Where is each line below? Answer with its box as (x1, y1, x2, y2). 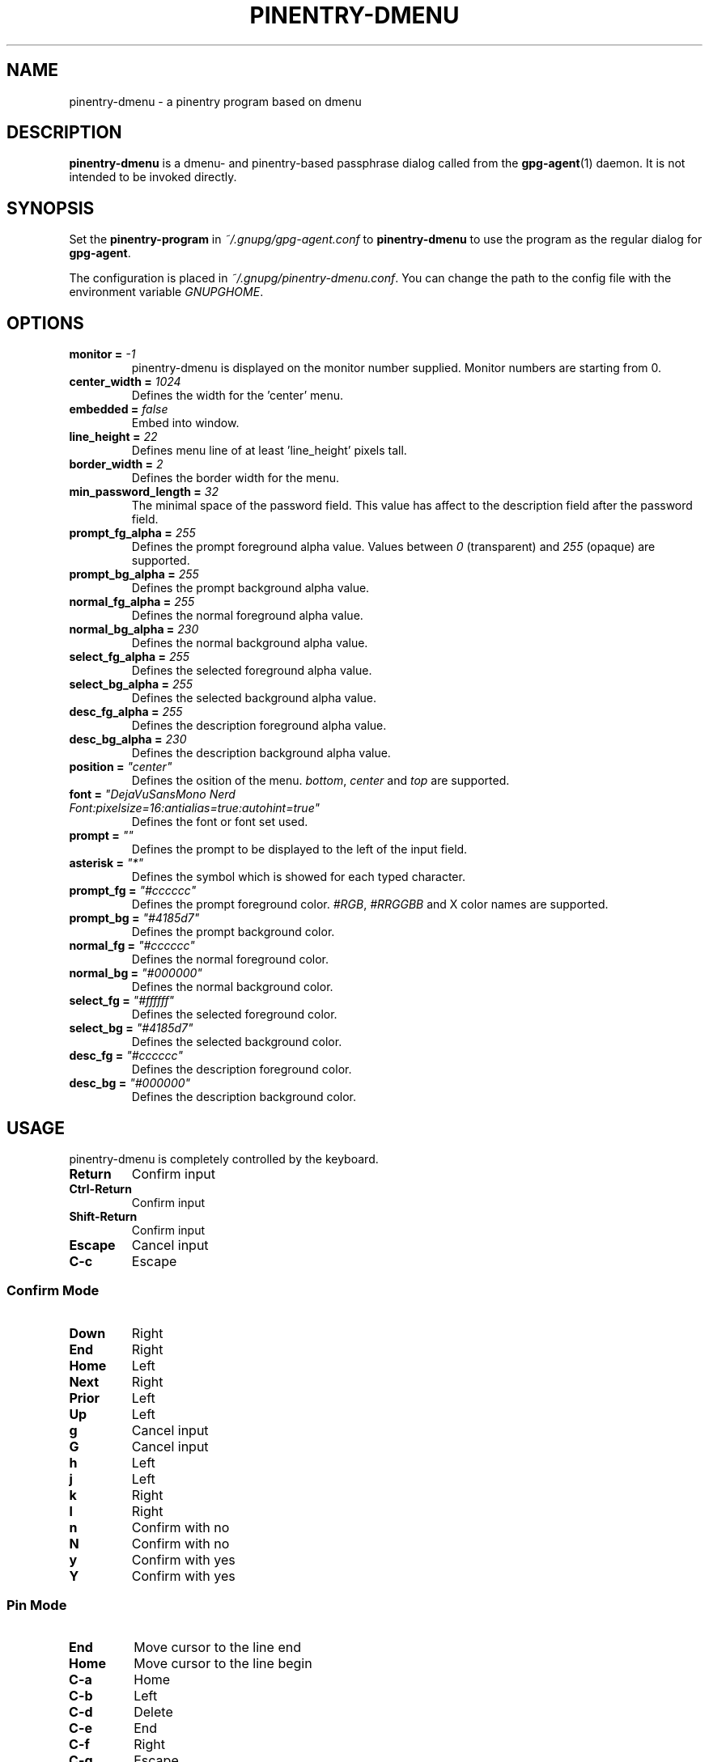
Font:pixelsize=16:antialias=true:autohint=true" (69, 801, 321, 815)
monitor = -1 (69, 347, 136, 362)
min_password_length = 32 (69, 485, 219, 499)
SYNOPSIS (6, 197, 95, 218)
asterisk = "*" (69, 856, 144, 870)
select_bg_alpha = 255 (69, 677, 193, 692)
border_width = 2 (69, 457, 163, 472)
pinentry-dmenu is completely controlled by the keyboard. (69, 1151, 379, 1166)
